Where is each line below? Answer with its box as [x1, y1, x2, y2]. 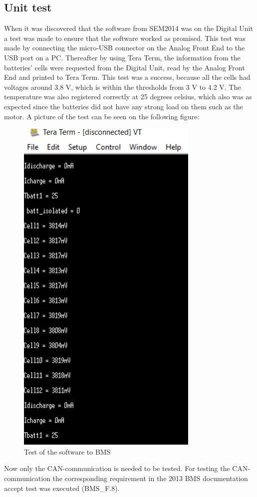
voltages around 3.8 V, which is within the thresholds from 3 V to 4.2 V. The [4, 81, 241, 92]
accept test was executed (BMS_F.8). [4, 483, 120, 493]
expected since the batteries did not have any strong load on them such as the [4, 101, 243, 111]
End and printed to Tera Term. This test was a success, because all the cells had [4, 72, 251, 82]
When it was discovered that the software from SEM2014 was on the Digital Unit [4, 23, 253, 33]
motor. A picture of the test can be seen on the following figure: [4, 111, 200, 121]
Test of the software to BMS [24, 446, 111, 457]
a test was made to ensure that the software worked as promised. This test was [4, 32, 246, 43]
